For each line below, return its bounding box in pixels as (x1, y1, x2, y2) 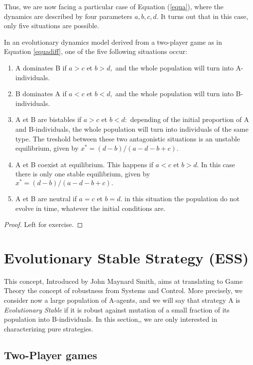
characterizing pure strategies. (4, 323, 93, 333)
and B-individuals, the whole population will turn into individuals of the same (15, 123, 249, 134)
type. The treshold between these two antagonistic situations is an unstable (15, 133, 240, 143)
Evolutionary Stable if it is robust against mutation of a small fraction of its (4, 304, 230, 314)
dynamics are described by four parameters (4, 11, 132, 21)
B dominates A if (15, 88, 67, 99)
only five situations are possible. (4, 20, 99, 31)
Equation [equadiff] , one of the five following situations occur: (4, 46, 187, 56)
